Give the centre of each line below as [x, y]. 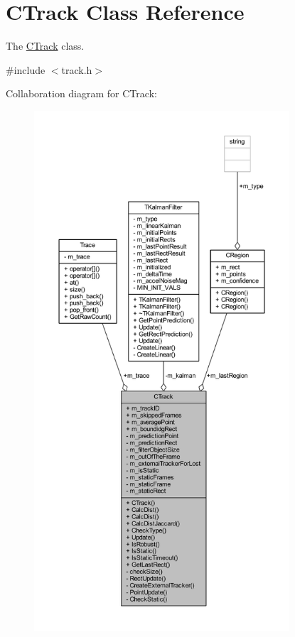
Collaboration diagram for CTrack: [81, 93]
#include [26, 69]
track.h [77, 69]
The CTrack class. [45, 46]
